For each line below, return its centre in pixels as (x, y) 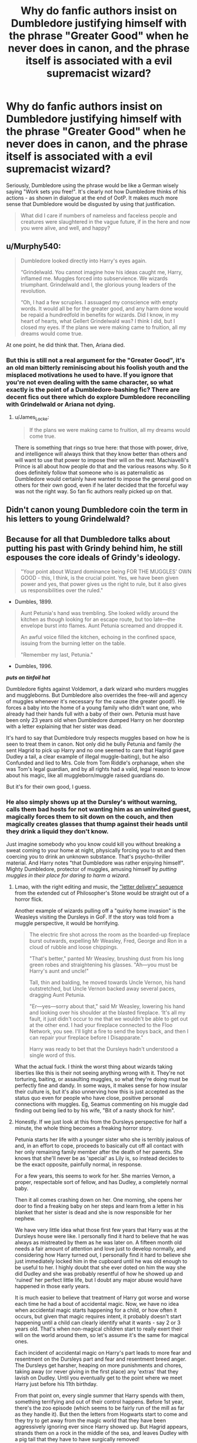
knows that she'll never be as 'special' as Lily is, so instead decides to (99, 1158)
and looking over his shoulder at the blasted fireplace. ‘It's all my (107, 1013)
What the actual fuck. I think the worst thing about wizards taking (94, 1067)
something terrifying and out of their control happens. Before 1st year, (99, 1402)
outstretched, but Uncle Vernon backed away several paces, (103, 989)
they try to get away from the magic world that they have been (90, 1421)
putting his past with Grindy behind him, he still (94, 548)
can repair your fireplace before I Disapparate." (86, 1038)
